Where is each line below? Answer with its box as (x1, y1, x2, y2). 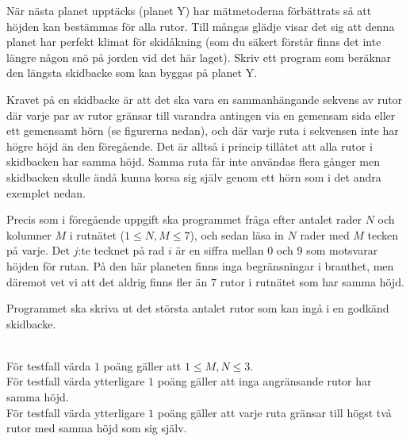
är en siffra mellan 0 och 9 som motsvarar (175, 242, 378, 259)
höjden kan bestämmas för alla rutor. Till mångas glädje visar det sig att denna (6, 17, 395, 34)
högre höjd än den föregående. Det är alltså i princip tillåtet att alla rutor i (6, 137, 373, 154)
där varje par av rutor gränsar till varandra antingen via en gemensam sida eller (6, 106, 396, 123)
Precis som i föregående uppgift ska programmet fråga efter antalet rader (6, 211, 362, 228)
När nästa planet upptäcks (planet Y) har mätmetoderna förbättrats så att (6, 2, 372, 18)
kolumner (6, 226, 52, 243)
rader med (300, 226, 350, 243)
